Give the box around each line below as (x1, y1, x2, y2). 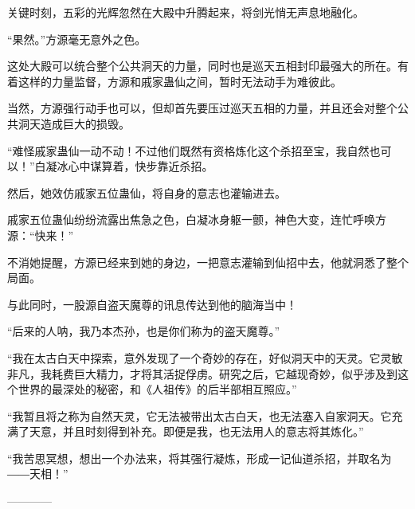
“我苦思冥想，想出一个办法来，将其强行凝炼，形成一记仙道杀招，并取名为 (7, 449, 392, 466)
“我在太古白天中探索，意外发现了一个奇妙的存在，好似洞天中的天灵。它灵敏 (7, 349, 403, 366)
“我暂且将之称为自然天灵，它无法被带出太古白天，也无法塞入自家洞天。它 (7, 407, 392, 424)
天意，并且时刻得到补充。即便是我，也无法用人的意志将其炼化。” (29, 423, 364, 440)
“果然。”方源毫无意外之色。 (7, 30, 147, 47)
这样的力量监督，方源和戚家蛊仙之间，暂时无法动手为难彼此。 (18, 72, 342, 89)
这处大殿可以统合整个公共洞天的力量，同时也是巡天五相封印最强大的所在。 (7, 57, 397, 74)
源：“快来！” (7, 226, 74, 243)
